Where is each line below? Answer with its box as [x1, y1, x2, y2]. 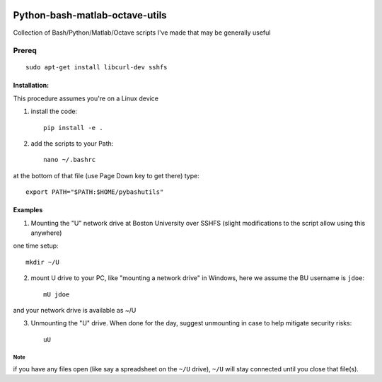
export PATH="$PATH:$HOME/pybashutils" [25, 188, 164, 196]
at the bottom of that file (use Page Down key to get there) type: [13, 171, 199, 180]
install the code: [30, 107, 78, 116]
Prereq [13, 46, 37, 56]
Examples [13, 206, 43, 214]
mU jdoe [43, 290, 70, 299]
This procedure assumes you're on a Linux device [13, 94, 159, 103]
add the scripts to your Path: [30, 139, 114, 148]
